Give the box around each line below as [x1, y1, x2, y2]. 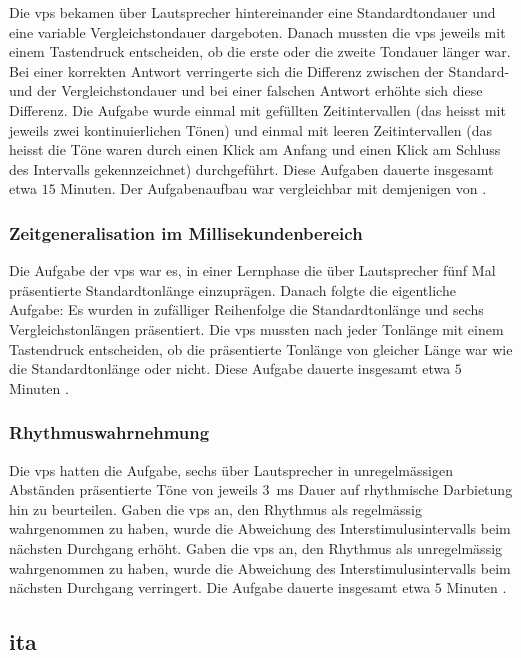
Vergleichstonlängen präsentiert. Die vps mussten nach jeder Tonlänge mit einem [9, 318, 504, 339]
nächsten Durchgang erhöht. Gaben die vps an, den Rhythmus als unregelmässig [9, 537, 503, 558]
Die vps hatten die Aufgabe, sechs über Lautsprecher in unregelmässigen [9, 459, 453, 480]
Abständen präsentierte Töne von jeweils [9, 479, 258, 500]
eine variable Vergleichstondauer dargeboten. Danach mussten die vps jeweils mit [9, 21, 506, 42]
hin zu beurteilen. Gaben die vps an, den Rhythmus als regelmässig [9, 498, 423, 519]
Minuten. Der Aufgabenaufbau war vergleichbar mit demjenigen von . [60, 178, 487, 199]
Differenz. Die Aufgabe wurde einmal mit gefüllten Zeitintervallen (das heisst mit [9, 99, 506, 120]
